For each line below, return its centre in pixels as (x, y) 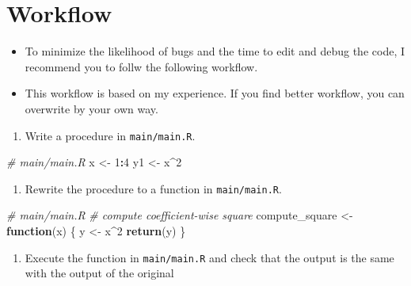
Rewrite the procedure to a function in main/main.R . (153, 188)
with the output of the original (99, 273)
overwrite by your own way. (91, 108)
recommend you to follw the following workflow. (141, 66)
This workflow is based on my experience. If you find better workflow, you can (215, 93)
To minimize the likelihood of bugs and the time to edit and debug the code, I (215, 51)
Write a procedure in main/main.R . (110, 135)
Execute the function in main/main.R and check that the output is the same (209, 257)
